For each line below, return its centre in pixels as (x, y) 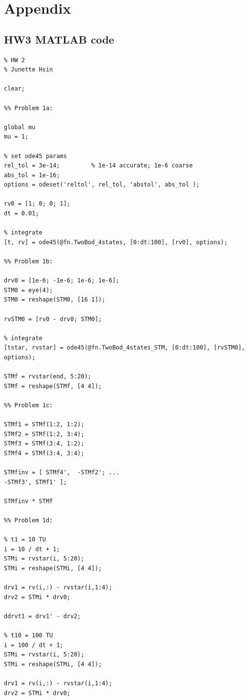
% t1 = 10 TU (25, 540)
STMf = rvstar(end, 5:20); (48, 377)
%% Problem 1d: (29, 521)
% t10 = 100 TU (29, 636)
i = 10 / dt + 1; (32, 549)
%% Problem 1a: (29, 108)
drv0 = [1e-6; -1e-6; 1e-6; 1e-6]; (62, 281)
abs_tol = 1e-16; (32, 175)
